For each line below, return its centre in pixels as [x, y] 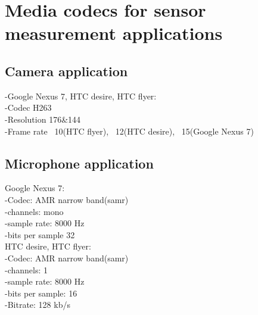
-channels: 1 [27, 269]
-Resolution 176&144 [43, 119]
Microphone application [79, 163]
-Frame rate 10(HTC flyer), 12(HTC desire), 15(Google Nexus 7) [129, 131]
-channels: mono [34, 211]
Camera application [66, 71]
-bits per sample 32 [40, 234]
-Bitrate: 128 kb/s [38, 305]
